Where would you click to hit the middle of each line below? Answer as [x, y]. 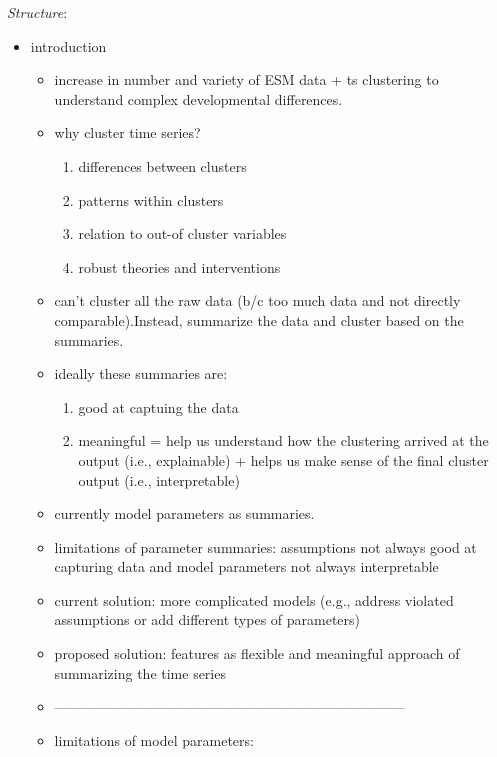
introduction [68, 45]
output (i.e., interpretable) [159, 479]
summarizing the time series [140, 672]
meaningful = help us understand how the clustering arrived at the [283, 440]
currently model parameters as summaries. [184, 513]
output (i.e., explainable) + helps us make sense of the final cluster [283, 459]
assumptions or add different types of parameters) [207, 619]
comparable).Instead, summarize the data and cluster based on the [259, 319]
